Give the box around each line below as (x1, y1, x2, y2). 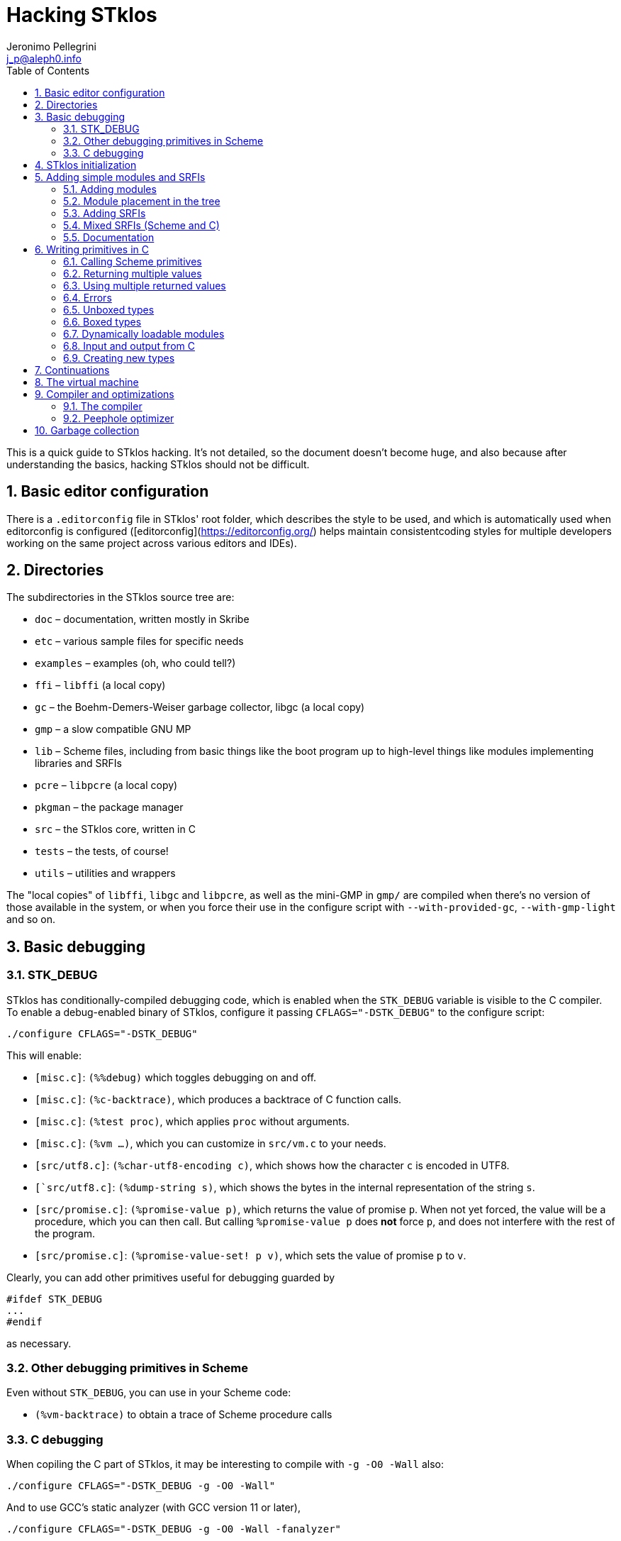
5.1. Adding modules (63, 182, 157, 195)
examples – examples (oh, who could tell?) (35, 657, 236, 670)
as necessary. (6, 1337, 72, 1349)
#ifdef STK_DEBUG (6, 1293, 102, 1305)
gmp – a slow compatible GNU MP (35, 723, 191, 736)
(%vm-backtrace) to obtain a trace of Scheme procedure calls (35, 1408, 332, 1421)
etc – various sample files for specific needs (35, 635, 244, 648)
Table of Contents (6, 64, 90, 77)
